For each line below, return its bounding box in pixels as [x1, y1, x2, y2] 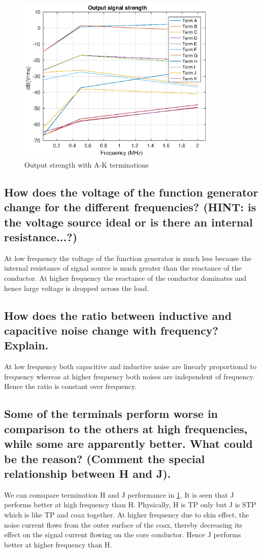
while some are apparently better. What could [4, 436, 253, 451]
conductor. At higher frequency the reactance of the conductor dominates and [4, 273, 247, 283]
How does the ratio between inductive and [4, 307, 232, 323]
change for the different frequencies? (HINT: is [4, 199, 256, 215]
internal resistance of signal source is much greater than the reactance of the [4, 263, 242, 273]
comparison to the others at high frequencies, [4, 420, 248, 436]
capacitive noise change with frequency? [4, 322, 218, 338]
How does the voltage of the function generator [4, 184, 258, 200]
